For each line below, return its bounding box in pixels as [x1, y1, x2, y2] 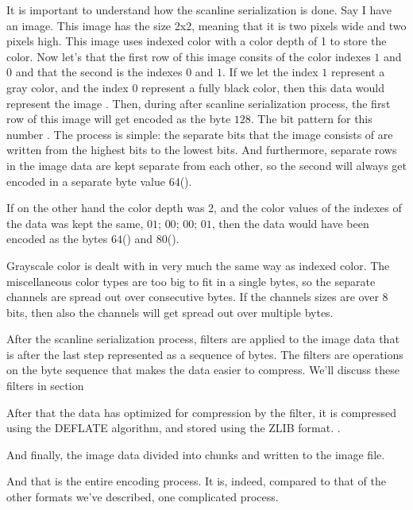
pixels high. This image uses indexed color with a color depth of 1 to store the [6, 33, 387, 49]
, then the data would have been [211, 214, 369, 231]
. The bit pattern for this [250, 110, 372, 127]
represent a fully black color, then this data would [141, 79, 384, 95]
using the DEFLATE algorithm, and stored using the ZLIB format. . [6, 419, 341, 436]
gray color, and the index [6, 79, 129, 95]
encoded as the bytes [6, 230, 108, 247]
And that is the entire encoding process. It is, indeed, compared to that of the [6, 473, 386, 489]
